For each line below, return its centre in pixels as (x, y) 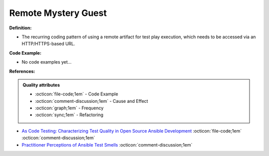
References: (22, 71)
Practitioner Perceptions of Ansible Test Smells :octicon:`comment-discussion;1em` (107, 145)
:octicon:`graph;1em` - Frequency (69, 108)
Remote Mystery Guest (58, 13)
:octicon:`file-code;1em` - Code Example (77, 94)
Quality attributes (41, 85)
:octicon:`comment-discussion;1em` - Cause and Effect (92, 101)
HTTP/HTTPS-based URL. (49, 44)
